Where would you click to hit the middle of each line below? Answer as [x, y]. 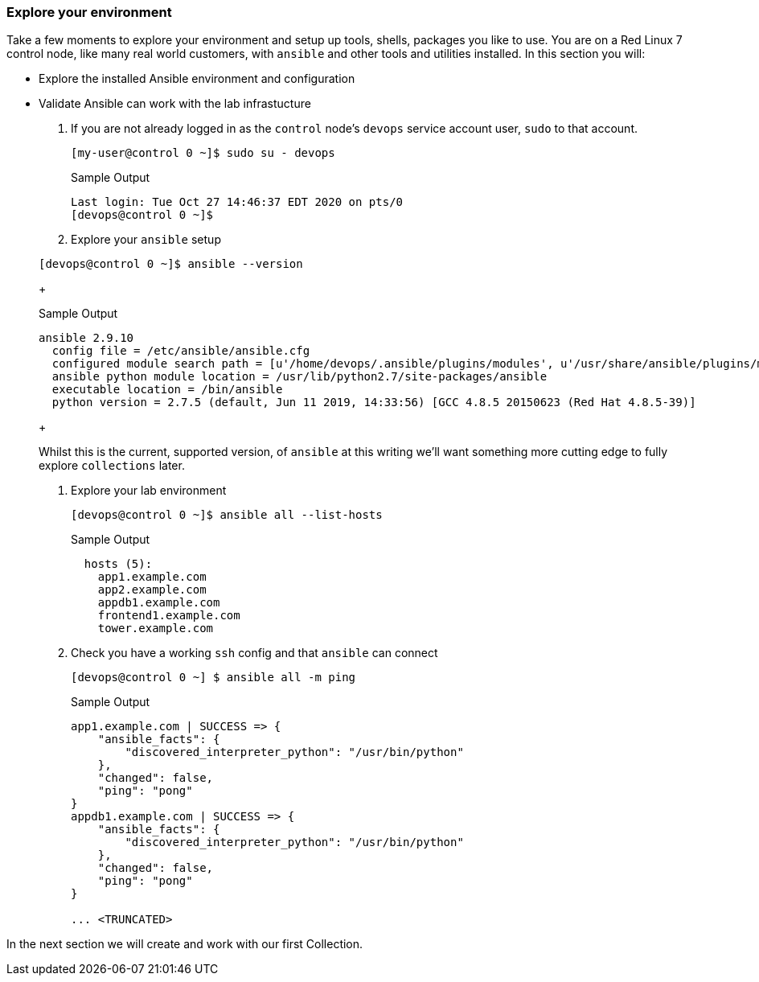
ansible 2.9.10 [86, 338]
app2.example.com [152, 590]
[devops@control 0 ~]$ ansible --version [171, 264]
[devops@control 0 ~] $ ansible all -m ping [213, 678]
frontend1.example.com [169, 616]
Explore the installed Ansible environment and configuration [197, 79]
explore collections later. [112, 466]
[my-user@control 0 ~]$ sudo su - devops [203, 153]
